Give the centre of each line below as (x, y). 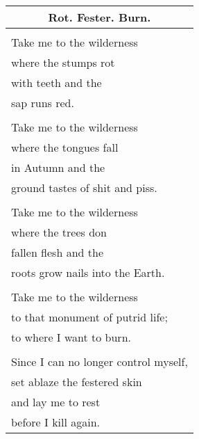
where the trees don (59, 232)
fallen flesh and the (57, 252)
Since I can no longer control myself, (99, 361)
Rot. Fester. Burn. (99, 17)
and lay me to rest (56, 402)
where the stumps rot (63, 62)
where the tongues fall (65, 147)
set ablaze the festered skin (77, 382)
